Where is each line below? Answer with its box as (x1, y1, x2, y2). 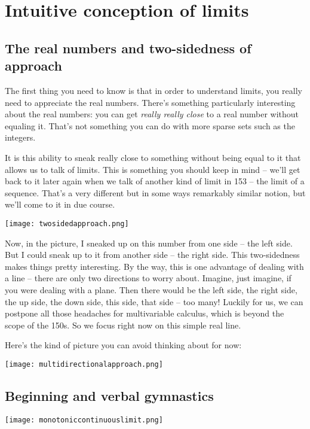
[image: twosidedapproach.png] (5, 219, 129, 228)
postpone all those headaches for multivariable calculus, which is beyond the (5, 307, 284, 320)
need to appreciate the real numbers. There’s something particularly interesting (5, 96, 296, 108)
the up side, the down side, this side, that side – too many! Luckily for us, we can (5, 295, 303, 308)
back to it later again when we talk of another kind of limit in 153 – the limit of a (5, 175, 305, 187)
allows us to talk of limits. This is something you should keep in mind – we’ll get (5, 163, 300, 175)
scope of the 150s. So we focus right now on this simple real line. (5, 318, 241, 331)
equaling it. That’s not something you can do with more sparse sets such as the (5, 119, 295, 132)
